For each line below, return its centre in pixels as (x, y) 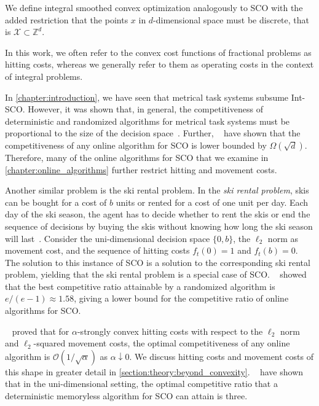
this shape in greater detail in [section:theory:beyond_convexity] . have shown (154, 371)
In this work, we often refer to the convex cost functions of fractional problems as (158, 52)
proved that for (41, 331)
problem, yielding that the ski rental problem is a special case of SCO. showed (156, 274)
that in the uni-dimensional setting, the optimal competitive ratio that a (141, 384)
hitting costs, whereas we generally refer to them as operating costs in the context (159, 64)
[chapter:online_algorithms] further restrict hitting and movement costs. (141, 169)
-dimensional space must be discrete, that (231, 19)
